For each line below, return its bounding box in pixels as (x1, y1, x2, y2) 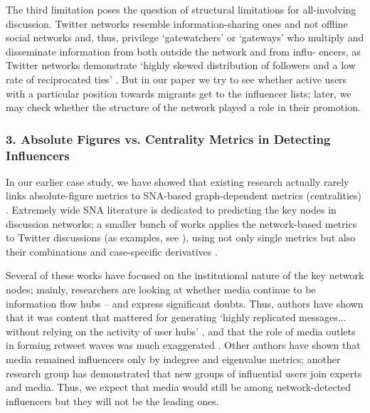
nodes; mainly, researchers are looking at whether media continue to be (6, 282, 316, 297)
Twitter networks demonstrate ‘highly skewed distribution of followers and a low (6, 58, 356, 73)
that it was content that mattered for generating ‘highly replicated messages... (6, 310, 347, 325)
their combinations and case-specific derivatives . (6, 244, 218, 258)
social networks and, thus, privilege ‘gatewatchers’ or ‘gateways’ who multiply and (6, 30, 364, 45)
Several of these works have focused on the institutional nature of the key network (6, 268, 364, 283)
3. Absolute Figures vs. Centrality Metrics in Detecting (6, 130, 331, 147)
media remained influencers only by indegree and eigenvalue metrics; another (6, 352, 341, 367)
